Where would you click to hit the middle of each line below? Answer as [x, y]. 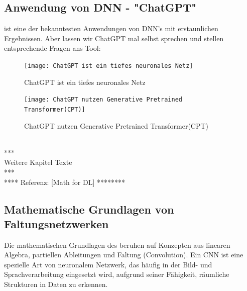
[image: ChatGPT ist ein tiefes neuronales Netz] [109, 66]
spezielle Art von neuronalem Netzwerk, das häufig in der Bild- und [108, 264]
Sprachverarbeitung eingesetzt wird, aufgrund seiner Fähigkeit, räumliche [117, 274]
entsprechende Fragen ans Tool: [52, 48]
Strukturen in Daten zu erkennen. [56, 284]
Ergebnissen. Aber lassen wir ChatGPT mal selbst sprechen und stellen [114, 38]
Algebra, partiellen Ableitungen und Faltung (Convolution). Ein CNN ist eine [124, 255]
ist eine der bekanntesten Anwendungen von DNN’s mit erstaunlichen [111, 28]
